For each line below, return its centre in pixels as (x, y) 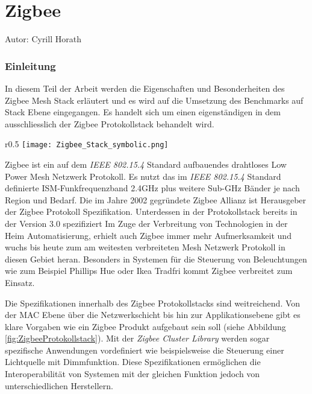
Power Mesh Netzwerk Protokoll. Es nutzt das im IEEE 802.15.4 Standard (143, 176)
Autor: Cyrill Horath (43, 39)
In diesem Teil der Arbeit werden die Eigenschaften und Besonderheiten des (145, 88)
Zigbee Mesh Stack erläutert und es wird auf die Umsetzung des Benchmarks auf (154, 100)
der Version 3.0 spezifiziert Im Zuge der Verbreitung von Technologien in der (146, 223)
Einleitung (30, 65)
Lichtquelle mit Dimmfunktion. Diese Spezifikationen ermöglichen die (133, 362)
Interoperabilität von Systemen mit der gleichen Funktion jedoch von (133, 374)
